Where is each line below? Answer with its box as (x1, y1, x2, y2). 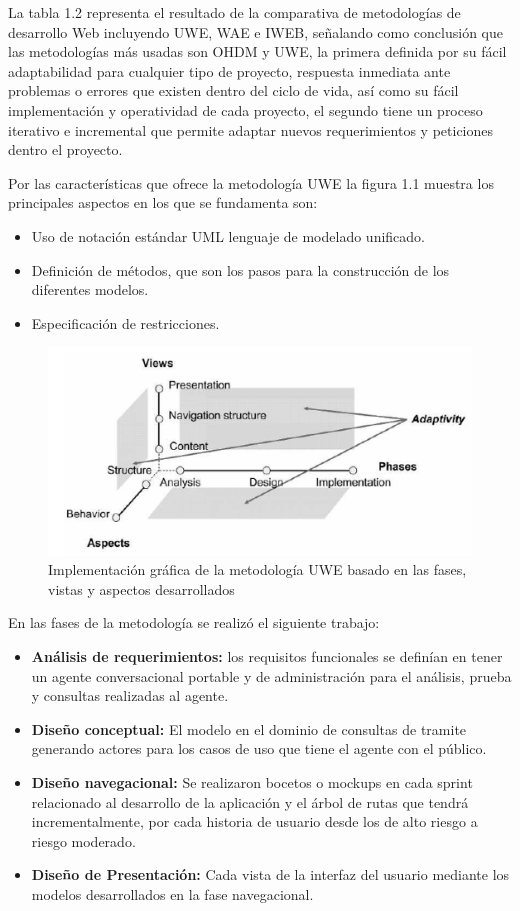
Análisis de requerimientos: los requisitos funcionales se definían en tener (31, 645, 503, 666)
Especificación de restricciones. (31, 312, 220, 333)
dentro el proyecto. (8, 139, 123, 160)
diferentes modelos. (31, 279, 149, 300)
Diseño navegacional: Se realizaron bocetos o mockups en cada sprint (31, 771, 473, 792)
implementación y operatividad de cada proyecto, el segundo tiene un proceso (8, 99, 483, 120)
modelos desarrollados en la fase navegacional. (31, 883, 314, 904)
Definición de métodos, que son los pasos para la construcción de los (31, 259, 450, 280)
